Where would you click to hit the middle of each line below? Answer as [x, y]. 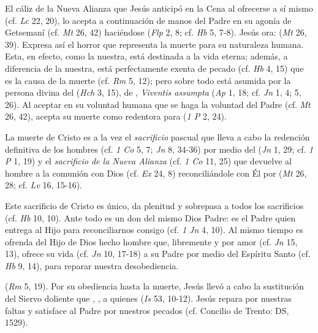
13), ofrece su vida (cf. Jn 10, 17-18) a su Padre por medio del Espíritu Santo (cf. [158, 254]
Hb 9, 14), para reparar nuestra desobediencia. [92, 265]
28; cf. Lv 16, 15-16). [44, 185]
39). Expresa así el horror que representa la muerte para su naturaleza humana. [154, 44]
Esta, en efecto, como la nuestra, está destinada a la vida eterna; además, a [146, 56]
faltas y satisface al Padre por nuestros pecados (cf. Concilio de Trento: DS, [147, 310]
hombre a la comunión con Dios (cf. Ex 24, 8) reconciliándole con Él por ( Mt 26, [156, 173]
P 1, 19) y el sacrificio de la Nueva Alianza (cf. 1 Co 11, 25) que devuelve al [148, 161]
